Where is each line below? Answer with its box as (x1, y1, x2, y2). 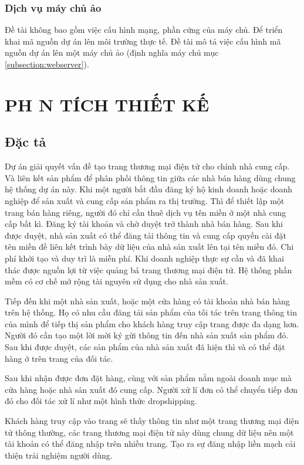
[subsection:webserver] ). (5, 58, 89, 70)
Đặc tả (5, 133, 46, 151)
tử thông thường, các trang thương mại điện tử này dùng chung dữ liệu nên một (5, 426, 294, 438)
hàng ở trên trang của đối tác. (5, 352, 113, 364)
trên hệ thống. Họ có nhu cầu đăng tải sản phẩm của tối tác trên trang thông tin (5, 306, 297, 318)
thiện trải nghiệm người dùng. (5, 449, 113, 461)
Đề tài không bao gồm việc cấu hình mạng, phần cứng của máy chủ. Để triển (5, 23, 283, 36)
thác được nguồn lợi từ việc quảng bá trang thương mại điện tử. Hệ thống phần (5, 263, 292, 276)
